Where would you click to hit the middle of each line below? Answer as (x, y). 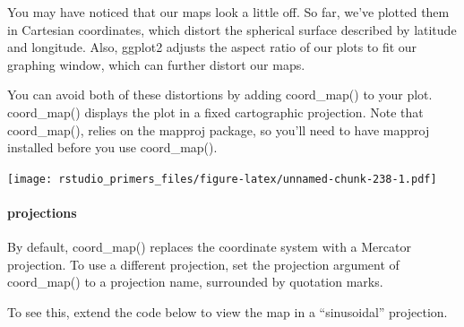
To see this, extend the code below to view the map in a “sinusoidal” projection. (228, 311)
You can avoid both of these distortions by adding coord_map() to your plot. (220, 95)
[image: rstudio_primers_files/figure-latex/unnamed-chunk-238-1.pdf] (222, 179)
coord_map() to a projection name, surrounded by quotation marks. (195, 282)
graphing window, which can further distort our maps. (156, 64)
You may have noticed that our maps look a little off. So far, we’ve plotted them (228, 12)
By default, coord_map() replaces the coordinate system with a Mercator (209, 247)
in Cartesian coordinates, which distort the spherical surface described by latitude (232, 29)
